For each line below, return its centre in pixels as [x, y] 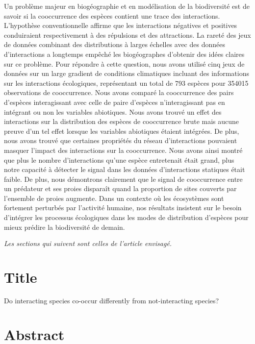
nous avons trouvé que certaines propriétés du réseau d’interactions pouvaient [121, 140]
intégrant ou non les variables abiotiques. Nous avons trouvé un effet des [113, 111]
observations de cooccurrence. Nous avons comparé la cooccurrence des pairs [119, 92]
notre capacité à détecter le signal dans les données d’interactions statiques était [125, 169]
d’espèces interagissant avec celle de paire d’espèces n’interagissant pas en [115, 102]
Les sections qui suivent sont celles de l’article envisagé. [88, 243]
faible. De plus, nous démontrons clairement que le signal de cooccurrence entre [123, 179]
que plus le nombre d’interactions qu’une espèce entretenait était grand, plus [119, 160]
